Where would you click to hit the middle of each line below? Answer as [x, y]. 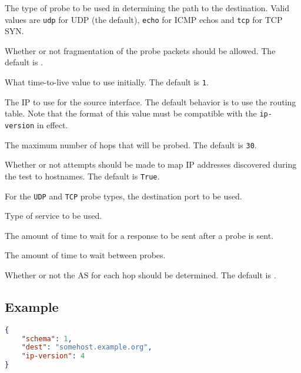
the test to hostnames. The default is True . [82, 176]
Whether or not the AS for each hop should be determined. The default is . [141, 274]
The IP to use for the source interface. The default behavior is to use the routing [150, 101]
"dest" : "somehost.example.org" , [87, 347]
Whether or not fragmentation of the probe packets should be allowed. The [140, 50]
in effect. [52, 124]
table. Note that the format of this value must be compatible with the [131, 113]
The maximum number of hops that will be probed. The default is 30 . [131, 144]
